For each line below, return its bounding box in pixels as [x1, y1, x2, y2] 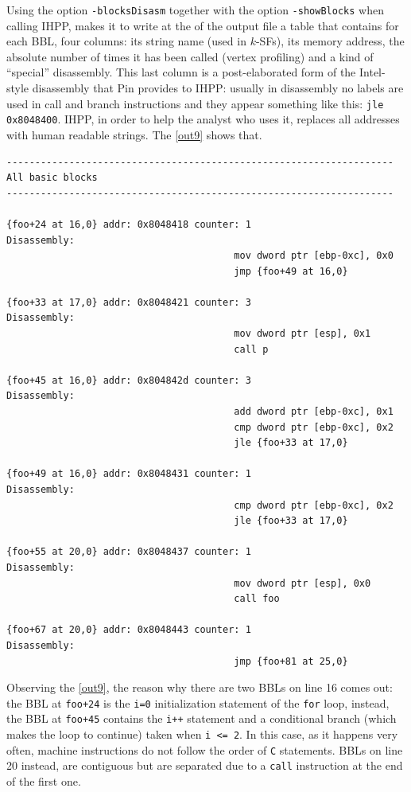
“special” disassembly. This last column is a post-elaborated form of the [6, 64, 356, 80]
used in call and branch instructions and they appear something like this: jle [6, 95, 384, 111]
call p [234, 343, 269, 355]
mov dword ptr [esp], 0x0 [234, 577, 371, 589]
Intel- [359, 64, 386, 80]
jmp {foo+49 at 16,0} [234, 265, 348, 277]
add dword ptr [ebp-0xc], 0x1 [234, 406, 394, 418]
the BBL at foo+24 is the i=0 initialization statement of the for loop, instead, [6, 694, 390, 711]
